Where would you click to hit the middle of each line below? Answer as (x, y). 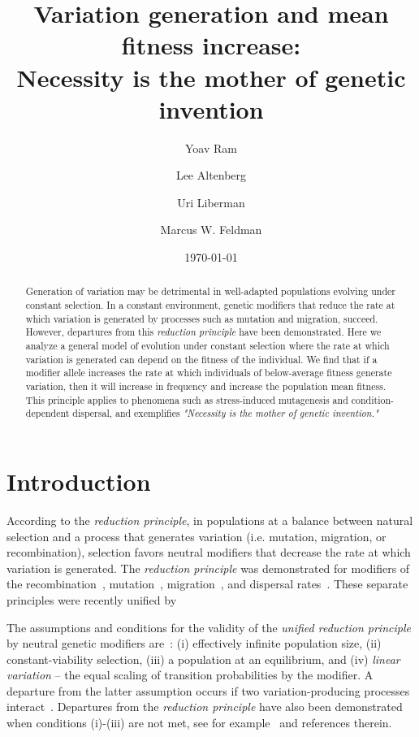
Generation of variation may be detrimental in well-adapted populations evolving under (210, 291)
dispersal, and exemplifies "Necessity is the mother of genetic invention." (225, 413)
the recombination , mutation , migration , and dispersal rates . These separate (207, 584)
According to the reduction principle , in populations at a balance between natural (210, 520)
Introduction (79, 481)
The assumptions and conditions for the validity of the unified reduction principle (209, 627)
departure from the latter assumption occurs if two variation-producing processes (208, 690)
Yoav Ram (211, 147)
